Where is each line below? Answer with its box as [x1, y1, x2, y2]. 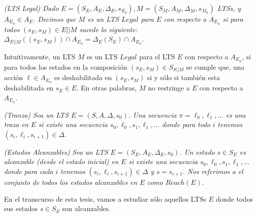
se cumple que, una [186, 61, 245, 72]
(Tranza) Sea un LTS [4, 109, 69, 120]
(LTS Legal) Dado [4, 3, 59, 13]
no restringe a [148, 83, 190, 93]
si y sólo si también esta [147, 72, 220, 83]
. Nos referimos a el [183, 166, 243, 176]
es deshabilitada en [54, 72, 112, 83]
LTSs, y [217, 3, 241, 13]
